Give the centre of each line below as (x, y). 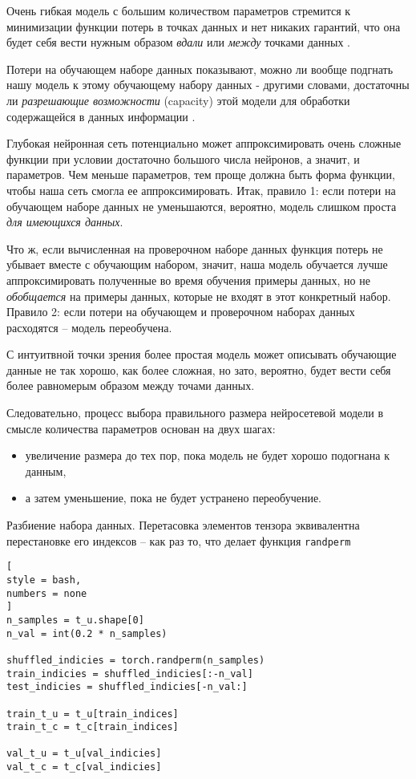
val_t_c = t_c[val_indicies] (84, 767)
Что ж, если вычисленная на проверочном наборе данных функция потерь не (195, 248)
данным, (46, 471)
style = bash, (44, 580)
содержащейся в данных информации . (101, 116)
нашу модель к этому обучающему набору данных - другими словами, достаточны (208, 85)
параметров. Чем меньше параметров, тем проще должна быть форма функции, (201, 174)
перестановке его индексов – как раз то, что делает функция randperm (179, 540)
